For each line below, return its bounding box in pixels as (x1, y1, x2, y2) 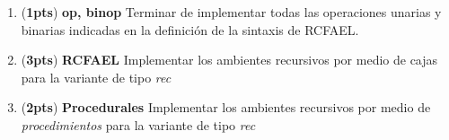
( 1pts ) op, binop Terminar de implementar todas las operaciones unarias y (21, 3, 442, 21)
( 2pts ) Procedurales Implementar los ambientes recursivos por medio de (21, 98, 431, 117)
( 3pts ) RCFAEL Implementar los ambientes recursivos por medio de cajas (21, 50, 438, 69)
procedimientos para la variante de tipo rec (21, 115, 256, 134)
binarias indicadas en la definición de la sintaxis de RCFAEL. (21, 20, 359, 39)
